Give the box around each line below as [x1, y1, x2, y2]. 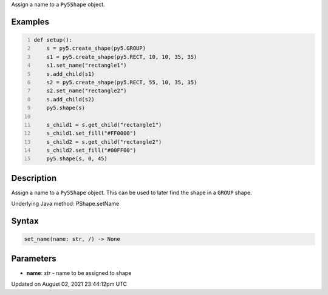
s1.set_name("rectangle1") [46, 62, 127, 69]
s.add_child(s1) [46, 70, 95, 77]
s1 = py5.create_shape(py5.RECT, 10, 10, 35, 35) [46, 53, 197, 60]
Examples [11, 16, 50, 27]
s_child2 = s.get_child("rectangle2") [46, 138, 162, 145]
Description [11, 173, 57, 183]
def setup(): [33, 36, 73, 43]
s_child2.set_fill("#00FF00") [46, 147, 137, 154]
